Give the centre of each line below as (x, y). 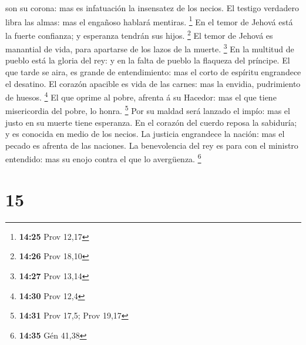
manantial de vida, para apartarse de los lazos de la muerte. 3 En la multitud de (150, 48)
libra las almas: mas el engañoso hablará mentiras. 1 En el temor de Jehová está (149, 21)
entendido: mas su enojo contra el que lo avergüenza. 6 (103, 158)
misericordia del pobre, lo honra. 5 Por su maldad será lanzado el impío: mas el (148, 110)
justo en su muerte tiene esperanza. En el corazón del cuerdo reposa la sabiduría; (151, 122)
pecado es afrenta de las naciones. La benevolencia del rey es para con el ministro (152, 145)
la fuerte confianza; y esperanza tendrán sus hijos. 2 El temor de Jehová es (139, 34)
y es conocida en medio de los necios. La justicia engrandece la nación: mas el (145, 134)
